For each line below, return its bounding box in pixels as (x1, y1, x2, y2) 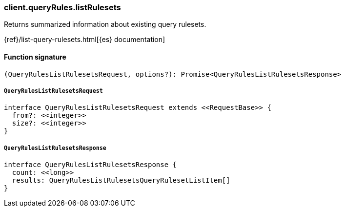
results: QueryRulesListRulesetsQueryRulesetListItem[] (12, 176, 230, 185)
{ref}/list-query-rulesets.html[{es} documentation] (4, 35, 165, 44)
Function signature (4, 52, 66, 61)
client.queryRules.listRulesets (4, 2, 121, 12)
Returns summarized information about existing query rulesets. (4, 20, 206, 29)
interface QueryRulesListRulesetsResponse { (4, 161, 177, 169)
